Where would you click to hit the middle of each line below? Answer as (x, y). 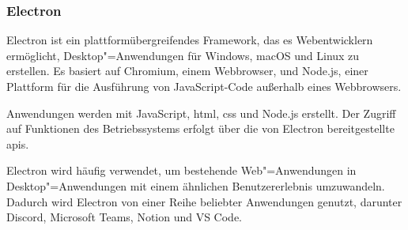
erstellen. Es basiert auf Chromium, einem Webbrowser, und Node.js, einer (187, 71)
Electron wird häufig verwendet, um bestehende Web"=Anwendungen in (181, 170)
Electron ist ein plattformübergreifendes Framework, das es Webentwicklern (190, 40)
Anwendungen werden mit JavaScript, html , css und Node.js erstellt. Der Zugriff (201, 113)
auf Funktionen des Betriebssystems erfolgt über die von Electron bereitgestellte (200, 128)
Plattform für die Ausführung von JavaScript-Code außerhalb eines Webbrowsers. (204, 86)
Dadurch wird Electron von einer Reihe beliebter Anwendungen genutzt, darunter (204, 201)
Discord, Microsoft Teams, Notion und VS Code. (125, 217)
